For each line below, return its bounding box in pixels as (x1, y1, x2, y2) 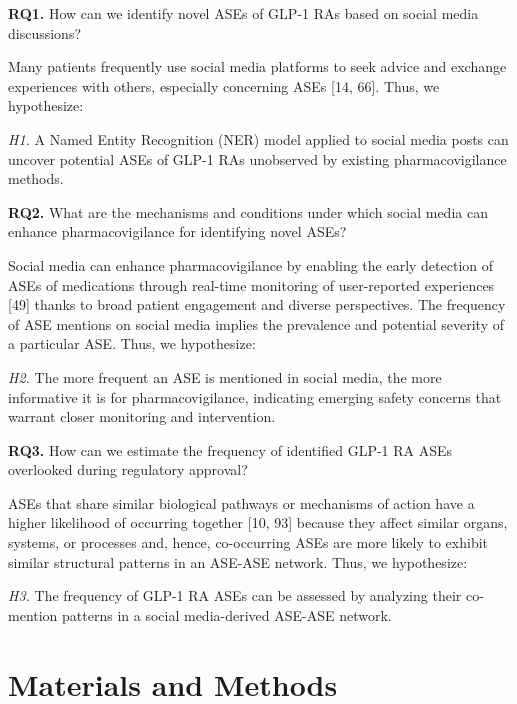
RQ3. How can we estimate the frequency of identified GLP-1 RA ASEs (8, 439, 453, 460)
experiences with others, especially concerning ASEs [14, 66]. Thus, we (8, 75, 440, 96)
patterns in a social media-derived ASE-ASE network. (62, 604, 392, 625)
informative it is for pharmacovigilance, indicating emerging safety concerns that (8, 386, 502, 407)
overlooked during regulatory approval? (8, 459, 248, 480)
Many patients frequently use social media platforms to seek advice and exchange (8, 56, 507, 77)
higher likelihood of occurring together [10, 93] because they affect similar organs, (8, 512, 508, 533)
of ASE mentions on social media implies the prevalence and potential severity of (8, 313, 505, 334)
